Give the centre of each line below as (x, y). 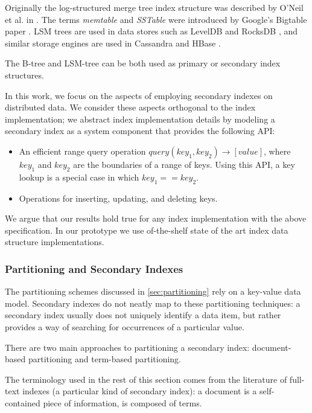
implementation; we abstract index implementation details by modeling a (140, 119)
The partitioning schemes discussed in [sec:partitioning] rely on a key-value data (153, 291)
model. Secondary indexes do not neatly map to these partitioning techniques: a (153, 303)
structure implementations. (55, 242)
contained (23, 402)
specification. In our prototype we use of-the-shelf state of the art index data (147, 230)
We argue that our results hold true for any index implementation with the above (156, 218)
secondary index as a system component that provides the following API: (140, 131)
